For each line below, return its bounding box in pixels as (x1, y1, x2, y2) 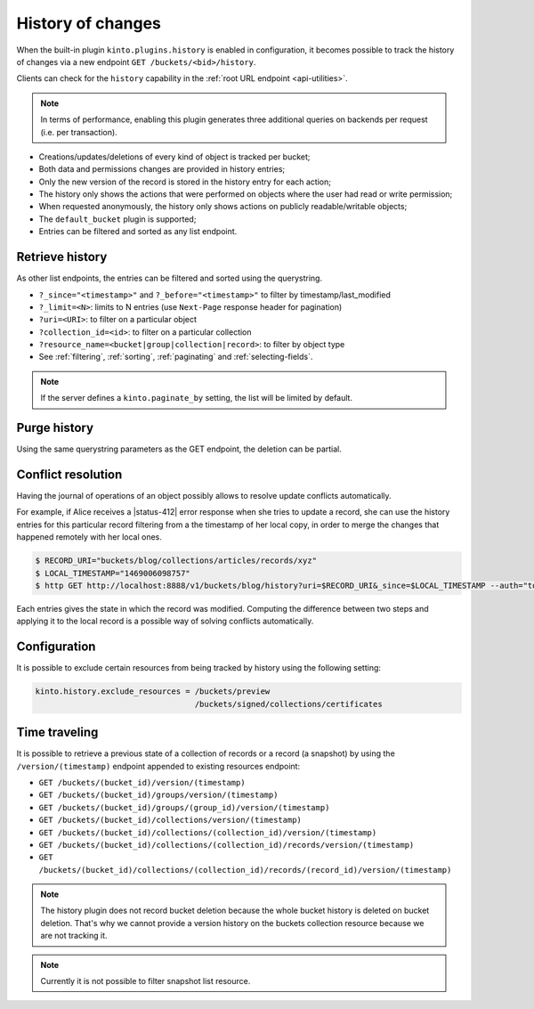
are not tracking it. (40, 931, 108, 941)
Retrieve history (16, 249, 108, 264)
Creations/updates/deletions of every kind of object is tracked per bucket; (38, 151, 311, 162)
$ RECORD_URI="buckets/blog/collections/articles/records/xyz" (35, 556, 318, 566)
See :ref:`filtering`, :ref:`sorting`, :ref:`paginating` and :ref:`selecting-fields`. (38, 352, 313, 362)
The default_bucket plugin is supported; (38, 214, 197, 224)
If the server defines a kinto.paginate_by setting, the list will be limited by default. (40, 393, 353, 403)
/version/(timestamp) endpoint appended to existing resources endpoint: (16, 761, 301, 771)
